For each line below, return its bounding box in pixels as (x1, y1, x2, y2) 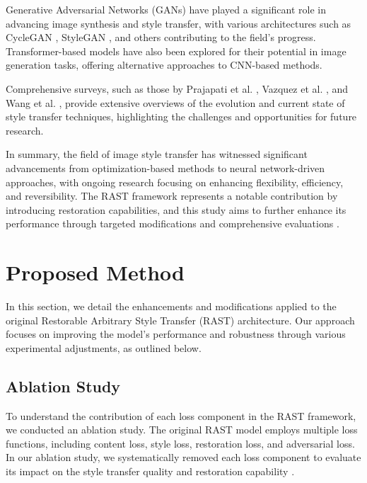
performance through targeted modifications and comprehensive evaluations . (6, 216, 339, 231)
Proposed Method (6, 258, 185, 287)
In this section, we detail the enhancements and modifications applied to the (6, 299, 337, 314)
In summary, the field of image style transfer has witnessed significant (6, 147, 308, 161)
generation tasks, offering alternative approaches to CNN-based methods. (6, 57, 322, 72)
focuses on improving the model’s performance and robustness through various (6, 326, 346, 341)
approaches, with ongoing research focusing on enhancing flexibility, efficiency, (6, 174, 344, 189)
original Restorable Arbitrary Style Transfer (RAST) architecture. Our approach (6, 312, 355, 327)
